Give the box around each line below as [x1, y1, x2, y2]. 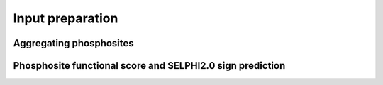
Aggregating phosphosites [13, 37, 134, 49]
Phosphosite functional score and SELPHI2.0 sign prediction [13, 60, 286, 72]
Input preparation [13, 11, 118, 26]
